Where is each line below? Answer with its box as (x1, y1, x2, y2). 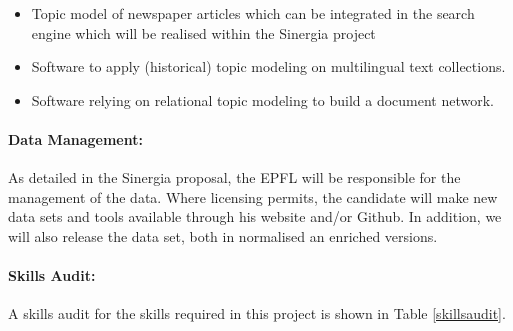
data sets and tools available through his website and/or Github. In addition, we (8, 206, 502, 227)
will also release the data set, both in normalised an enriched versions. (8, 225, 438, 246)
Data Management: (8, 128, 143, 149)
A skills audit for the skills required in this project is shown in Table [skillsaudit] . (8, 303, 506, 324)
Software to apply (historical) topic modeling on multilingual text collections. (31, 56, 506, 77)
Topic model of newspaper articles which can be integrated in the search (31, 3, 475, 23)
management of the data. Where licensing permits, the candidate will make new (8, 186, 498, 207)
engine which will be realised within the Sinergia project (31, 22, 376, 43)
